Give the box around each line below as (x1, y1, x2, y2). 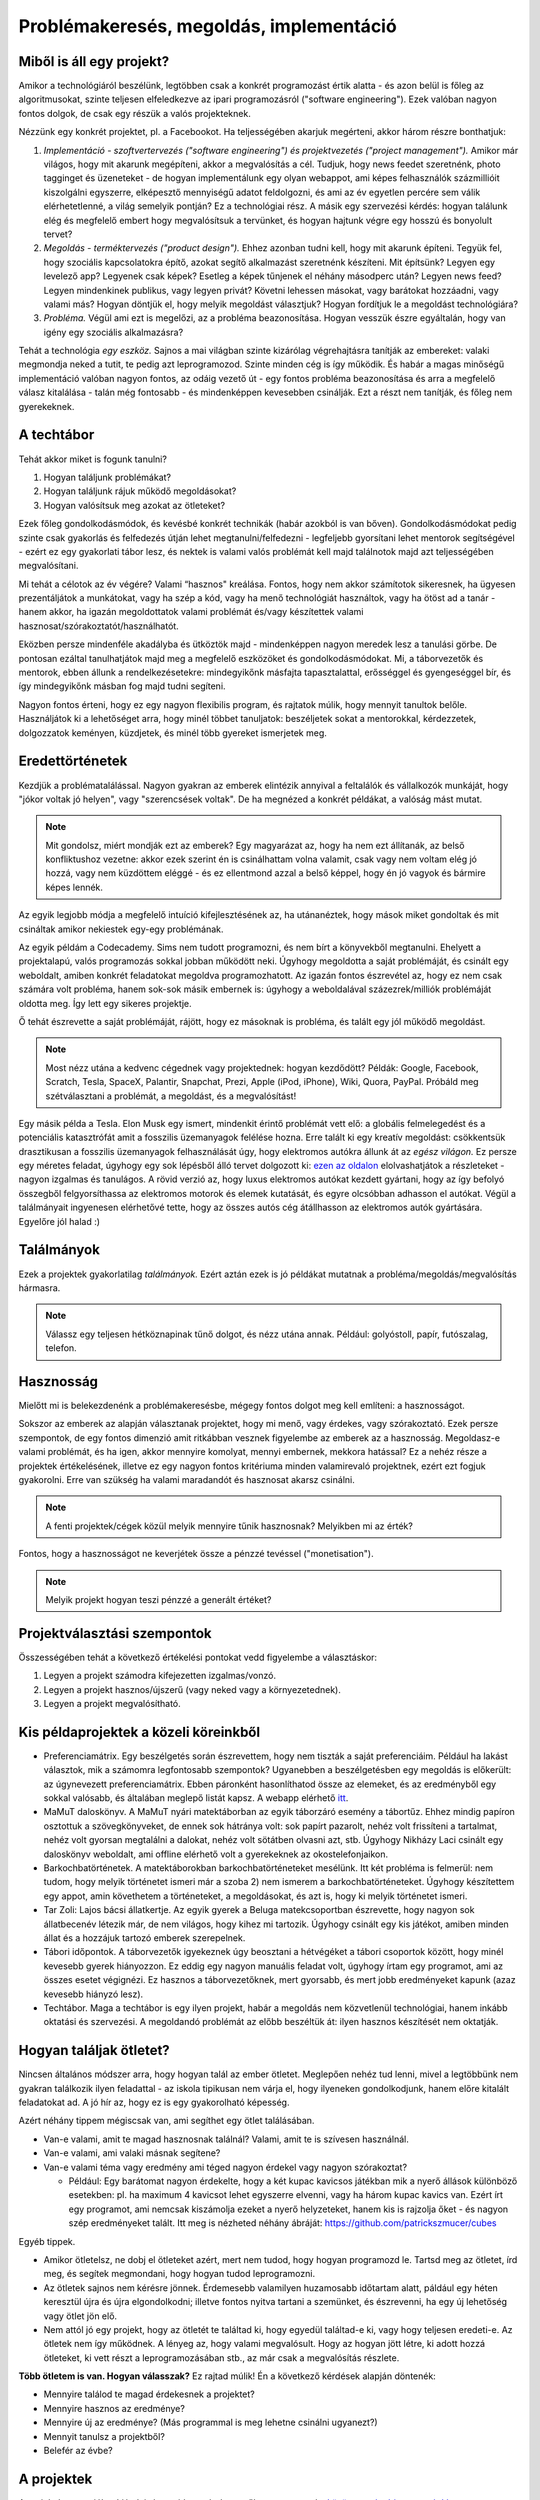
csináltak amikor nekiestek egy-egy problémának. (18, 923, 224, 935)
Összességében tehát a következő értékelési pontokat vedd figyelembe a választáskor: (18, 1651, 378, 1663)
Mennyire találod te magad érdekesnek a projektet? (43, 2388, 255, 2400)
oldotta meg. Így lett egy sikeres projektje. (18, 997, 192, 1009)
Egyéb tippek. (18, 2235, 76, 2247)
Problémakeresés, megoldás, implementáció (18, 15, 397, 37)
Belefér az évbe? (43, 2445, 114, 2457)
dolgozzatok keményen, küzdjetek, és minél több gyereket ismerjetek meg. (18, 726, 327, 739)
